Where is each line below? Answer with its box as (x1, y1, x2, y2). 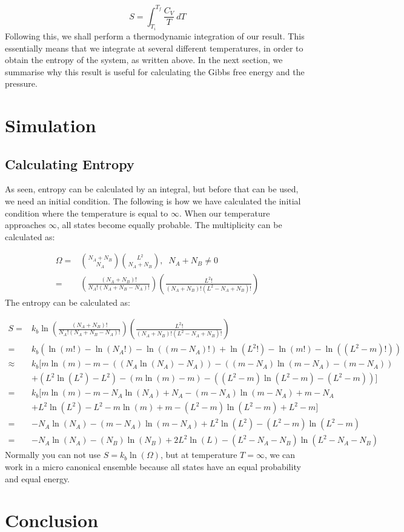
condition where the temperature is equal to (5, 206, 168, 219)
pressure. (5, 77, 38, 90)
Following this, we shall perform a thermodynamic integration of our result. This (5, 29, 305, 42)
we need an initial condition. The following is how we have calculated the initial (5, 195, 301, 207)
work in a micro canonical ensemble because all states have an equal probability (5, 460, 301, 473)
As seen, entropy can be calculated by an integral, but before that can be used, (5, 183, 299, 195)
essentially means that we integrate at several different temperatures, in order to (5, 41, 303, 54)
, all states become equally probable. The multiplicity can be (57, 218, 282, 231)
